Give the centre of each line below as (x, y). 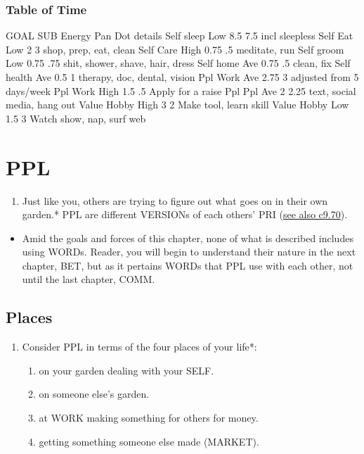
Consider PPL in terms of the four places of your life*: (139, 347)
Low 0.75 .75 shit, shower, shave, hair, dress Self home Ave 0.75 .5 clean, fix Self (178, 63)
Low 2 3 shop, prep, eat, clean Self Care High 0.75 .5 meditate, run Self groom (175, 49)
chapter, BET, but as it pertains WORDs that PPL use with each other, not (188, 265)
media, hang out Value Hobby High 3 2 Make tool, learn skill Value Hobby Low (177, 105)
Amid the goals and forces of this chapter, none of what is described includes (188, 238)
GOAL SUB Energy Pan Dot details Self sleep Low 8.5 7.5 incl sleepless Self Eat (180, 36)
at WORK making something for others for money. (149, 418)
